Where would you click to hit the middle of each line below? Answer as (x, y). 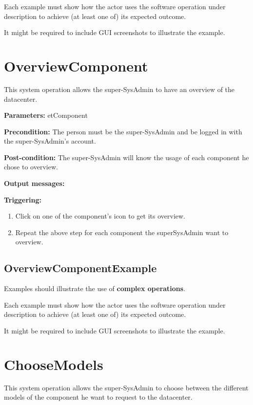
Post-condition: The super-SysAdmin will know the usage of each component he (126, 157)
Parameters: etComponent (46, 115)
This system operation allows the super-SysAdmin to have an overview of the (119, 89)
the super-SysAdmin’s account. (50, 141)
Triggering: (23, 199)
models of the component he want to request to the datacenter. (98, 397)
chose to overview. (31, 167)
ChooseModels (54, 364)
